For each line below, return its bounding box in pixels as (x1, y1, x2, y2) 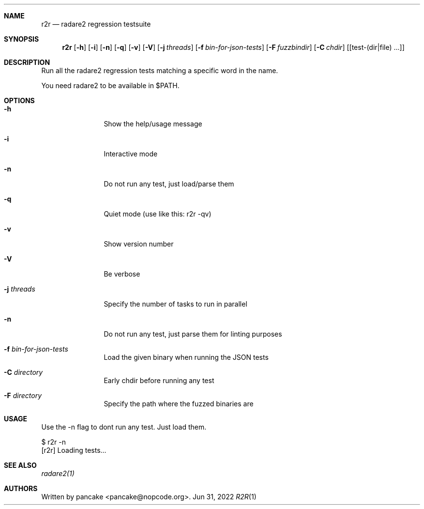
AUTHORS (4, 484, 38, 493)
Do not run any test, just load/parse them (104, 180, 234, 188)
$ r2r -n (41, 438, 66, 446)
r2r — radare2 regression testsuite (41, 20, 151, 28)
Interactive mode (104, 150, 158, 158)
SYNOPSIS (4, 35, 39, 43)
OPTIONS (4, 96, 35, 105)
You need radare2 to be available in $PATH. (41, 81, 180, 90)
